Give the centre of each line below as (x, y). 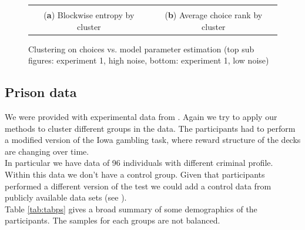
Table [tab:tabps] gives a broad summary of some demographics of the (131, 209)
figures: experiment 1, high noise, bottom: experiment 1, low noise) (149, 60)
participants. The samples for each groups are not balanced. (113, 220)
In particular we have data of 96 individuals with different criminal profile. (139, 163)
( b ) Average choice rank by (214, 15)
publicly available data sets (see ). (66, 197)
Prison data (41, 92)
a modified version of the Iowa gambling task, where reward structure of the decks (153, 140)
